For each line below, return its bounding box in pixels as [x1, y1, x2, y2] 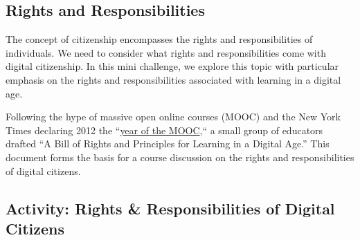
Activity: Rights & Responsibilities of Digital [6, 197, 335, 219]
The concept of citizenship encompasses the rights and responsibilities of [6, 32, 313, 46]
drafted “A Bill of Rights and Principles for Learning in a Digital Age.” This [6, 136, 330, 151]
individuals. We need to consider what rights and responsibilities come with [6, 45, 326, 59]
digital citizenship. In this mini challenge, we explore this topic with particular [6, 59, 339, 73]
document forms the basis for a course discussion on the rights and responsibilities [6, 149, 354, 164]
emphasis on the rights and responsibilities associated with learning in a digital [6, 72, 341, 86]
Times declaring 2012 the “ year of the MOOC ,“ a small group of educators [6, 122, 323, 137]
